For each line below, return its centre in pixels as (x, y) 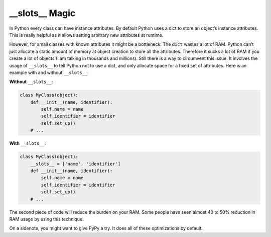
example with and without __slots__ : (49, 72)
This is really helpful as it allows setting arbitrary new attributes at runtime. (86, 35)
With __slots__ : (28, 143)
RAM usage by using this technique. (46, 219)
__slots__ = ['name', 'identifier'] (75, 164)
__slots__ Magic (42, 13)
